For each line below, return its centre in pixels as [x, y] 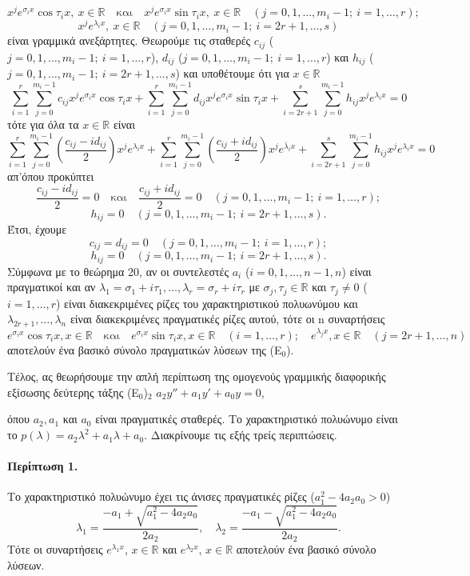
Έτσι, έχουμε [37, 229]
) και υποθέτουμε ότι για [232, 73]
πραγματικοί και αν [52, 287]
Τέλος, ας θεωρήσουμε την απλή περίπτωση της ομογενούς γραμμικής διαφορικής [197, 376]
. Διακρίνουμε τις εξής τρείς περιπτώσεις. [241, 435]
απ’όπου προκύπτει [51, 176]
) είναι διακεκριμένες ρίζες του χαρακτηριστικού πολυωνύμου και [207, 303]
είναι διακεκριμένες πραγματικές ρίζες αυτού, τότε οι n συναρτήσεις [227, 319]
